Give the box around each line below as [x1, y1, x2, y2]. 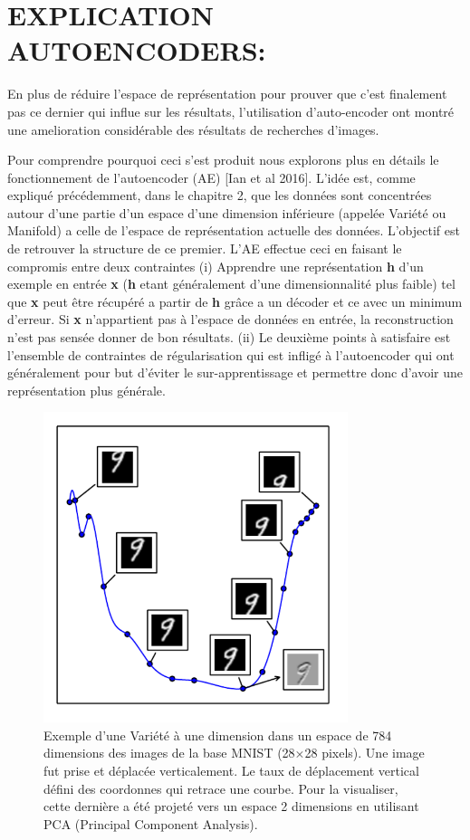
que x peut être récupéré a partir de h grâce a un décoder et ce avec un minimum [7, 291, 463, 310]
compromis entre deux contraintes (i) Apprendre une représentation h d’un [7, 256, 424, 275]
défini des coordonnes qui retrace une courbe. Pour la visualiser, [43, 778, 398, 797]
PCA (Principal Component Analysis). [43, 814, 258, 833]
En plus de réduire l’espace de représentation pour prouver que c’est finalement [7, 84, 447, 103]
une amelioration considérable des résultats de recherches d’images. [7, 119, 379, 138]
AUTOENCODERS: [7, 32, 266, 69]
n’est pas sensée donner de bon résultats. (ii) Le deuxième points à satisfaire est [7, 328, 451, 347]
